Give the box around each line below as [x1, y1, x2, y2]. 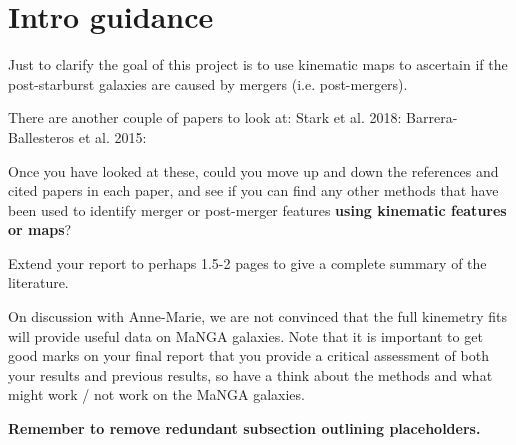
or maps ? [8, 219, 72, 240]
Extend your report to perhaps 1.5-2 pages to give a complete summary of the [8, 252, 487, 273]
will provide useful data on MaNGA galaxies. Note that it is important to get [8, 325, 483, 346]
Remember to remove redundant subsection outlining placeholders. [8, 418, 481, 439]
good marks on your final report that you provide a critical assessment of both [8, 345, 489, 366]
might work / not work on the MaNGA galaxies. [8, 384, 305, 405]
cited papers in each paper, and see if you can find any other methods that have [8, 180, 499, 201]
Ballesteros [8, 126, 75, 147]
